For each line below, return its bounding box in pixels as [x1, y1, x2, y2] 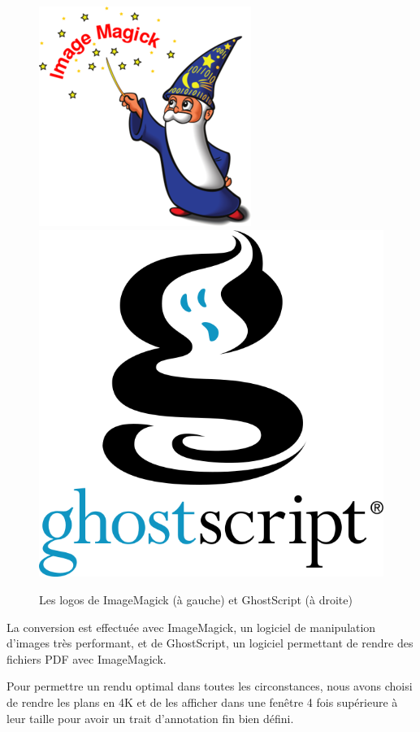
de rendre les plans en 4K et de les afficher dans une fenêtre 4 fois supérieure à [6, 694, 398, 710]
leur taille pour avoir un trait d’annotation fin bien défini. [6, 709, 294, 726]
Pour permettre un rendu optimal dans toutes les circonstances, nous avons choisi [6, 678, 413, 695]
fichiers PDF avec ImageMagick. [6, 650, 167, 667]
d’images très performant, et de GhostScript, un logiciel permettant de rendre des [6, 634, 414, 651]
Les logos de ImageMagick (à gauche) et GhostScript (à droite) [39, 591, 353, 608]
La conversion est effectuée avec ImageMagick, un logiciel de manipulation [6, 618, 376, 635]
